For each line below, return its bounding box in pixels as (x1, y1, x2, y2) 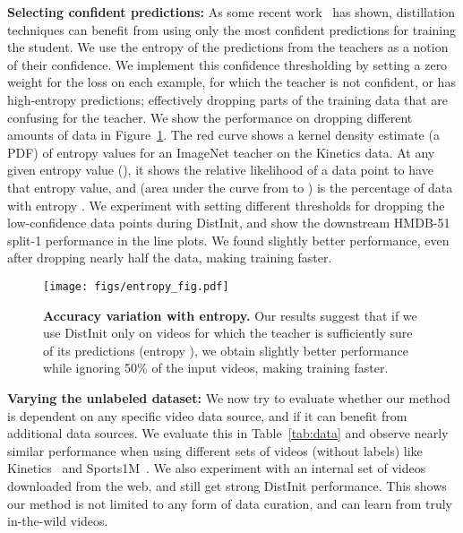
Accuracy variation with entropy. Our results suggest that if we (43, 305, 417, 324)
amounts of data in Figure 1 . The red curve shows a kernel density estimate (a (7, 125, 440, 144)
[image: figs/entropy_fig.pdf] (43, 279, 229, 293)
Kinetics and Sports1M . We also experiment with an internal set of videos (7, 459, 426, 477)
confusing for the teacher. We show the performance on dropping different (7, 107, 413, 126)
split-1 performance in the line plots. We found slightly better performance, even (7, 230, 450, 249)
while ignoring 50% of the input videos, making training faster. (43, 358, 389, 377)
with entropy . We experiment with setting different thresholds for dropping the (7, 195, 445, 214)
